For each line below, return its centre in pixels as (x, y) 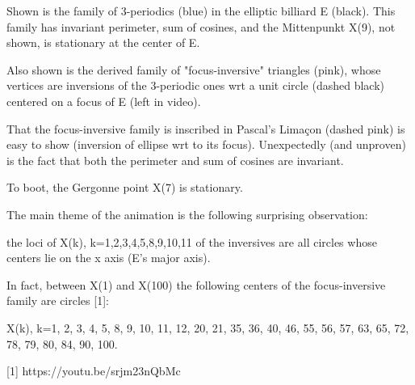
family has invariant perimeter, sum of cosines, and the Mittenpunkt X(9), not (201, 26)
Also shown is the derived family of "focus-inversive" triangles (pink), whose (194, 69)
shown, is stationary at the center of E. (103, 42)
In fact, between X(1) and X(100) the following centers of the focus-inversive (196, 284)
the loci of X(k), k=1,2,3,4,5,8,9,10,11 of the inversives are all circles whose (192, 241)
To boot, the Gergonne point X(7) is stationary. (125, 187)
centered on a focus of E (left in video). (104, 101)
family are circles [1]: (58, 300)
